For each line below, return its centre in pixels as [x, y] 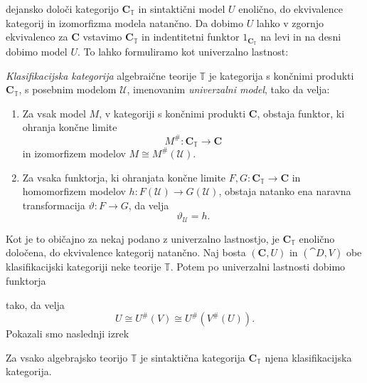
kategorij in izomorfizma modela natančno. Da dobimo [124, 22]
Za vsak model [54, 113]
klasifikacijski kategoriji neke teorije [84, 267]
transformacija [54, 205]
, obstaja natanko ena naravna [285, 191]
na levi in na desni [301, 37]
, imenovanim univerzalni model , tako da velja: [228, 89]
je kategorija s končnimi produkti [281, 75]
